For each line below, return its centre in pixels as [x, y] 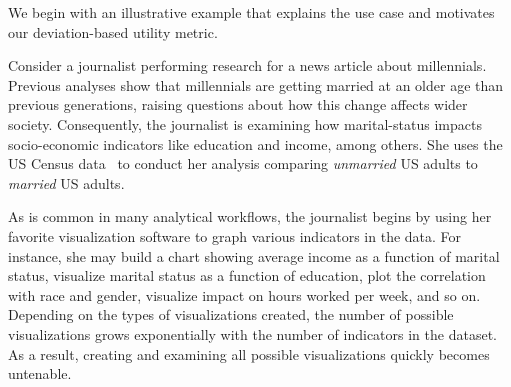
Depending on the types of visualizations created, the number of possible [231, 314]
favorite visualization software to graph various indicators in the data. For [235, 235]
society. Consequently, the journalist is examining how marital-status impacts [245, 123]
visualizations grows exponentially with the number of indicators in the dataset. [252, 333]
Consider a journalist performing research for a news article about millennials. [247, 65]
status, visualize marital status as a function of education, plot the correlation [247, 275]
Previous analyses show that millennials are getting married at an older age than [256, 84]
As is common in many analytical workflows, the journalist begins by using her [250, 216]
